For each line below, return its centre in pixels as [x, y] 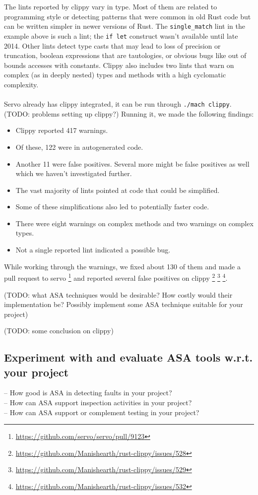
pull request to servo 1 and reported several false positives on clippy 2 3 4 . [116, 277]
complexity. [21, 84]
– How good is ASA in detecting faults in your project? [88, 393]
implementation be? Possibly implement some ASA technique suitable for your [124, 304]
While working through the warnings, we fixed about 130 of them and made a [122, 266]
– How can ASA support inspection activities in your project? [98, 402]
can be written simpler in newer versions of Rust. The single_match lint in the [125, 26]
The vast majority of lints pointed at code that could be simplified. [118, 190]
